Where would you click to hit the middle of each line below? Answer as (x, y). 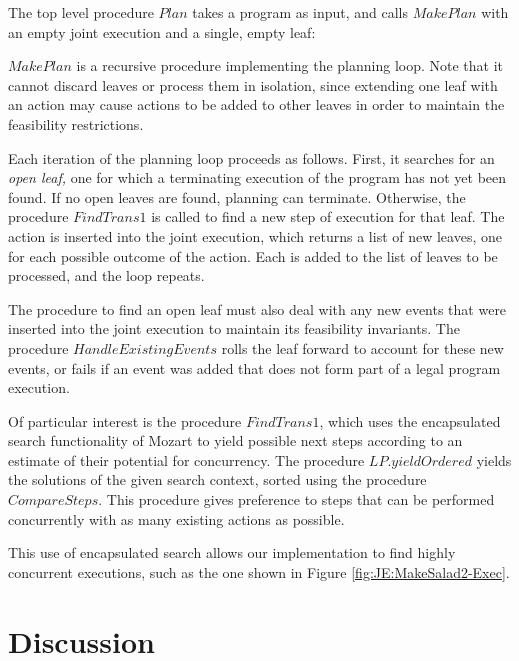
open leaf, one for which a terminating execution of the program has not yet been (257, 177)
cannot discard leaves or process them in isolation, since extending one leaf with (253, 84)
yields (494, 459)
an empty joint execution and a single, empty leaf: (162, 31)
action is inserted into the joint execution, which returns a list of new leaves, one (255, 235)
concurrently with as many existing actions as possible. (176, 518)
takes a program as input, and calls (300, 12)
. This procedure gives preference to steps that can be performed (296, 499)
